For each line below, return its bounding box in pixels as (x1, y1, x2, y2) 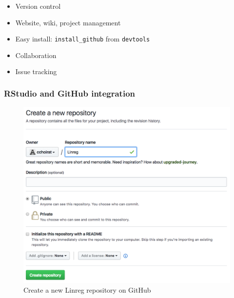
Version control (15, 1, 61, 11)
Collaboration (15, 50, 57, 60)
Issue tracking (15, 66, 57, 77)
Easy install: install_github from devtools (15, 34, 150, 44)
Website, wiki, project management (15, 17, 121, 27)
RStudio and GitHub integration (4, 87, 135, 99)
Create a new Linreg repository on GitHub (23, 284, 151, 295)
